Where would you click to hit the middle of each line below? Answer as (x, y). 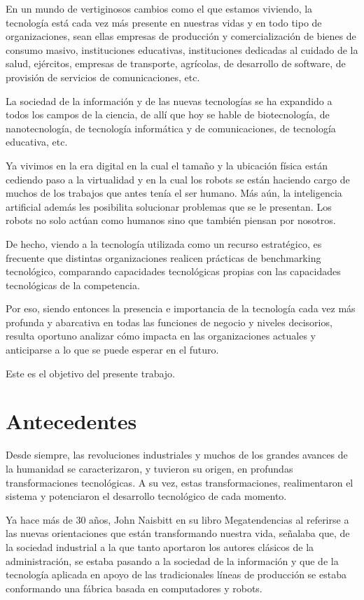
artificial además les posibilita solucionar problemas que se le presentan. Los (169, 206)
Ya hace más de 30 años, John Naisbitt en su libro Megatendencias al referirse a (177, 519)
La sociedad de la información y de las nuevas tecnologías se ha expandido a (169, 100)
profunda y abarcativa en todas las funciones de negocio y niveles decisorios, (169, 322)
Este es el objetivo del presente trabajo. (90, 373)
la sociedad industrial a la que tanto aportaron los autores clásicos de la (160, 546)
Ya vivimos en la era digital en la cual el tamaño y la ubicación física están (167, 165)
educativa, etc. (37, 142)
